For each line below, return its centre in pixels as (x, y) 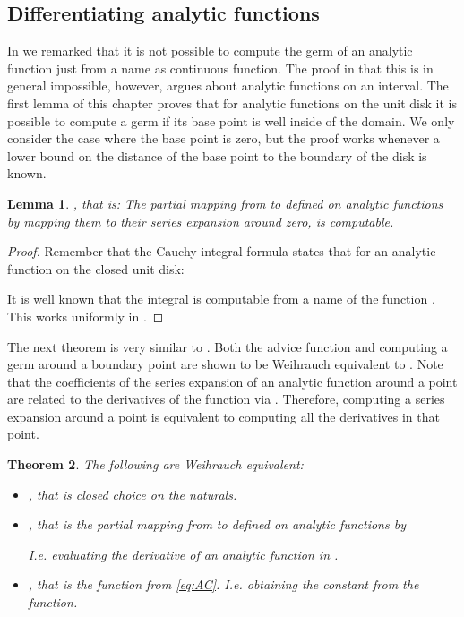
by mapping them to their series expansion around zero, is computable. (201, 221)
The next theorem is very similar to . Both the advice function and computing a (228, 346)
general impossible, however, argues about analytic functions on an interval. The (228, 86)
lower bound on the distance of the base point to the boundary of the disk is (217, 155)
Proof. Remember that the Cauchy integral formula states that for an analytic (222, 251)
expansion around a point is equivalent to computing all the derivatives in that (223, 416)
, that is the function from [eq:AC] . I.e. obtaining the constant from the (223, 584)
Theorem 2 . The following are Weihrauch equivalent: (155, 464)
